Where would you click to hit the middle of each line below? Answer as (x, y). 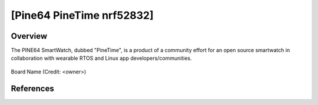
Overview (29, 36)
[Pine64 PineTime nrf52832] (82, 15)
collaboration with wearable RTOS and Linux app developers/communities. (102, 58)
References (32, 88)
